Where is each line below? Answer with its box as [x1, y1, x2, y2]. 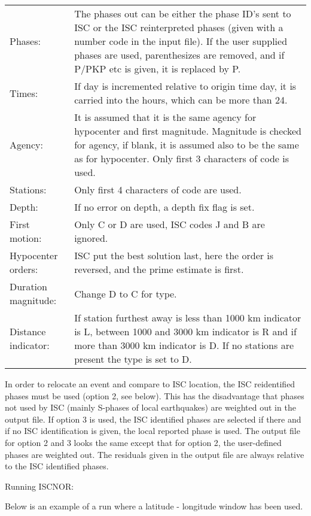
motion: [10, 231, 42, 245]
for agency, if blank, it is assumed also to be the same [74, 138, 299, 151]
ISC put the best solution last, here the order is [74, 248, 274, 262]
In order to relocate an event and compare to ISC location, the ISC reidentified [5, 378, 295, 390]
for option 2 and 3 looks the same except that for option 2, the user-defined [5, 436, 282, 448]
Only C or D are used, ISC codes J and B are [74, 217, 265, 231]
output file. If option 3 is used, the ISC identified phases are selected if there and [5, 412, 301, 425]
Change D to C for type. [74, 286, 177, 301]
